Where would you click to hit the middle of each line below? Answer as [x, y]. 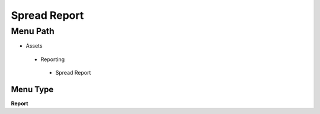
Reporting [53, 59]
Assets [34, 46]
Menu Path [33, 31]
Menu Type [32, 89]
